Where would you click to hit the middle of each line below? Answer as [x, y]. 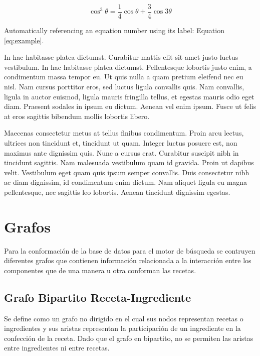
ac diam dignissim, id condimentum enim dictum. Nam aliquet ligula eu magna [126, 182]
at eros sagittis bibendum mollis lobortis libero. [77, 116]
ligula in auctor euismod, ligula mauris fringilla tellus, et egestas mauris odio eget [129, 96]
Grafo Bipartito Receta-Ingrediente [97, 297]
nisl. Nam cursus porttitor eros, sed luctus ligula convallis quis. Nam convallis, [124, 87]
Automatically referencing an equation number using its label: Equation [114, 30]
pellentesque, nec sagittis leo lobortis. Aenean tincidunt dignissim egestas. [117, 192]
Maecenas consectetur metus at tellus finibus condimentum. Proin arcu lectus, [124, 133]
